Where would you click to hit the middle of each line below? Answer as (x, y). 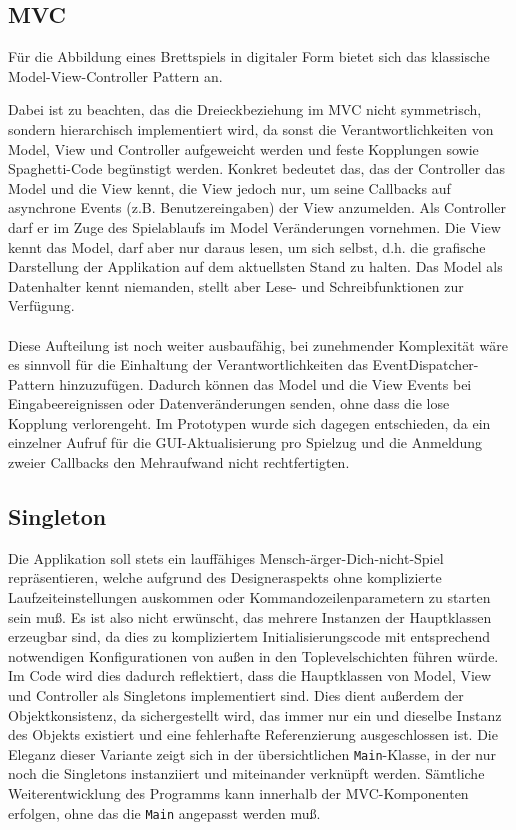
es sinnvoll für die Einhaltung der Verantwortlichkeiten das (188, 364)
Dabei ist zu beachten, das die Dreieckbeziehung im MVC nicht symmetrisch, (245, 109)
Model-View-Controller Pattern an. (115, 75)
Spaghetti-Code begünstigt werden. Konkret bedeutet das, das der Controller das (257, 168)
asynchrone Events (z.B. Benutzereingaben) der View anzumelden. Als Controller (257, 207)
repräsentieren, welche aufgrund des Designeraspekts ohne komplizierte (225, 577)
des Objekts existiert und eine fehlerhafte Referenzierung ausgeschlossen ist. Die (253, 734)
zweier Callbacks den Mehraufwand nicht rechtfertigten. (179, 462)
